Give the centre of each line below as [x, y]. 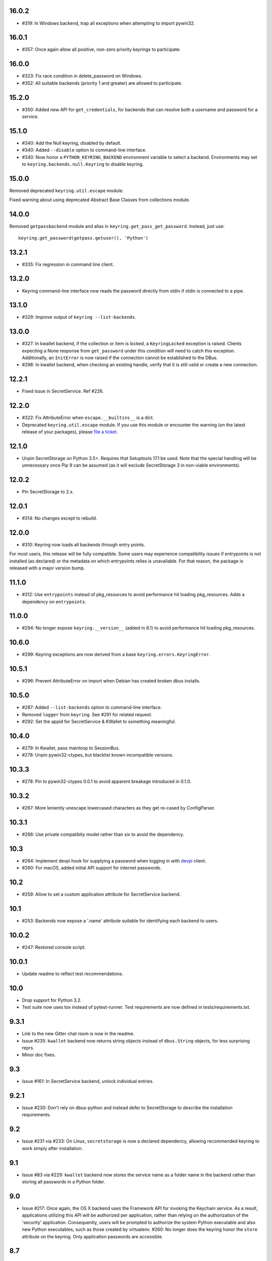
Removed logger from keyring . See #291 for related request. [87, 714]
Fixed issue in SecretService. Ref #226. [63, 391]
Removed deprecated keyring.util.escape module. [66, 191]
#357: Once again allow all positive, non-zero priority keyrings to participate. [101, 49]
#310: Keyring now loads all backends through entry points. [84, 545]
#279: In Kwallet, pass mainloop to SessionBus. [71, 748]
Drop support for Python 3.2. [52, 1000]
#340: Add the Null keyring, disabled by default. [72, 143]
